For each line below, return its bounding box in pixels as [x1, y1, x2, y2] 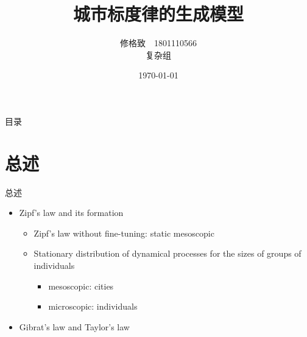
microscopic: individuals [48, 300, 138, 313]
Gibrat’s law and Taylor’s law [19, 320, 130, 333]
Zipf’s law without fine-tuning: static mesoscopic [34, 226, 214, 239]
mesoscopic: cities [48, 279, 114, 292]
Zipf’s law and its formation [19, 206, 124, 219]
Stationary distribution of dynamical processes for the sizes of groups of [34, 247, 302, 260]
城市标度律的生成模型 [72, 1, 244, 26]
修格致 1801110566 [120, 36, 197, 49]
